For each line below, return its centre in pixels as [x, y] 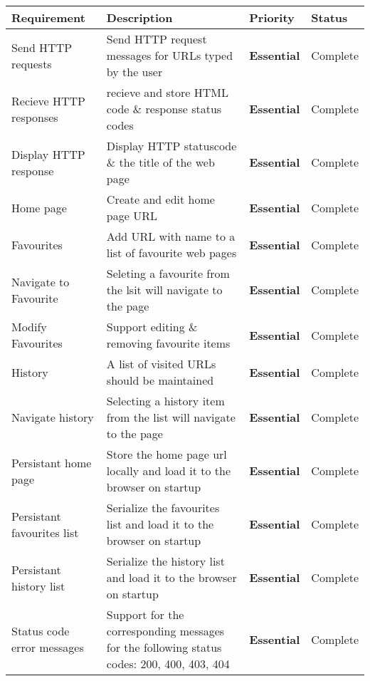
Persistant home [52, 462]
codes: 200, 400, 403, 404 [168, 664]
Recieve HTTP [48, 100]
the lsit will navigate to [164, 290]
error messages [48, 647]
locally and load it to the [169, 471]
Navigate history [53, 417]
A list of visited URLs [161, 364]
